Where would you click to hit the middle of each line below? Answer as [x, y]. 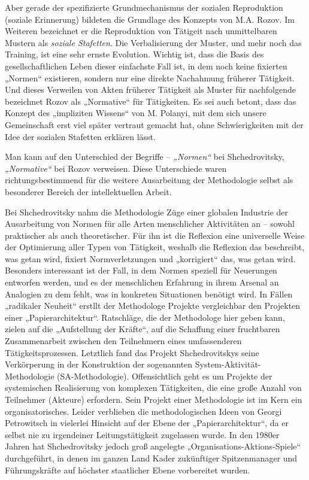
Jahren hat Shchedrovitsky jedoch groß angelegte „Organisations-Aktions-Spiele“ [153, 446]
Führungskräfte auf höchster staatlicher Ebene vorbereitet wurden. [128, 470]
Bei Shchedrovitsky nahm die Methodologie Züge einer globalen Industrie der [147, 212]
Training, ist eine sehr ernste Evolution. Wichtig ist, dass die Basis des [134, 54]
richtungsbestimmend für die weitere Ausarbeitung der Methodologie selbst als [149, 180]
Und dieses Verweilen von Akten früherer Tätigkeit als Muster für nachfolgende [150, 89]
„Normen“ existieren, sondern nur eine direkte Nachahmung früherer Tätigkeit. [150, 78]
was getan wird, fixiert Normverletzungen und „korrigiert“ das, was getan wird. [150, 258]
